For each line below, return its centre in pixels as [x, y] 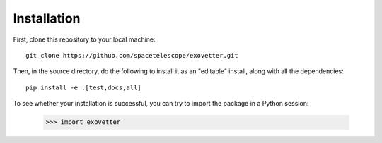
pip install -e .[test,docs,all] [83, 87]
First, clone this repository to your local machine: [84, 39]
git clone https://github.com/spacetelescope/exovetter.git [132, 55]
